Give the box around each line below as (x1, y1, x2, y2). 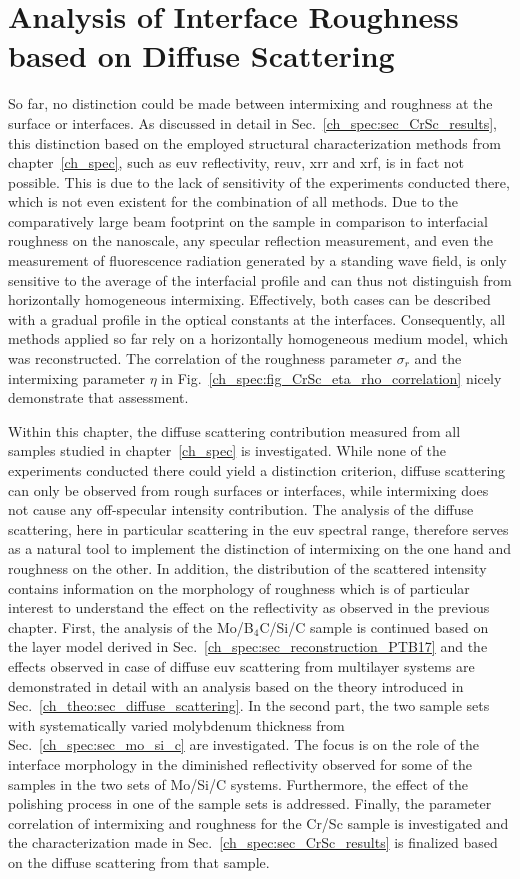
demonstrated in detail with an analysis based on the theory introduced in (8, 675, 464, 696)
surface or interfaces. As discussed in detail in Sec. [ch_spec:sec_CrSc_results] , (8, 112, 497, 133)
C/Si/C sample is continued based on (259, 616, 489, 637)
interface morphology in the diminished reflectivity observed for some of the (8, 753, 472, 774)
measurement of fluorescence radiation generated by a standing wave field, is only (8, 250, 507, 271)
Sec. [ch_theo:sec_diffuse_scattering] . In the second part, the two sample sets (8, 695, 490, 716)
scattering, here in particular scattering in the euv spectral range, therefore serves (8, 518, 509, 539)
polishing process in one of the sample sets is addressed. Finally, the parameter (8, 793, 492, 814)
